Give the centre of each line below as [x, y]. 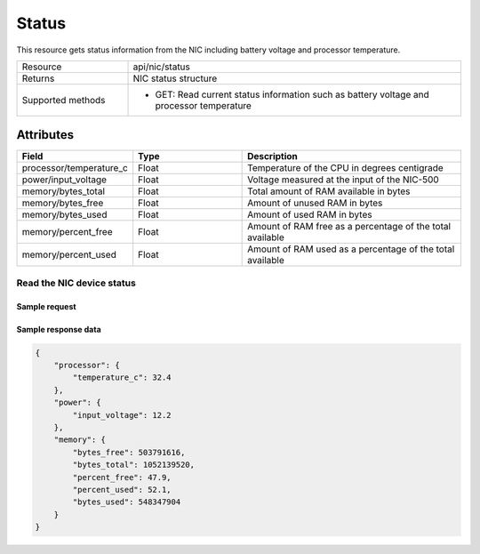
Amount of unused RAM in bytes [315, 203]
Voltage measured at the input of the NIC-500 [343, 180]
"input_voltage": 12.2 [122, 415]
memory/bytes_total [64, 191]
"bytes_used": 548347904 [127, 502]
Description [272, 157]
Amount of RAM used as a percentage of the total [351, 249]
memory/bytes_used [64, 215]
